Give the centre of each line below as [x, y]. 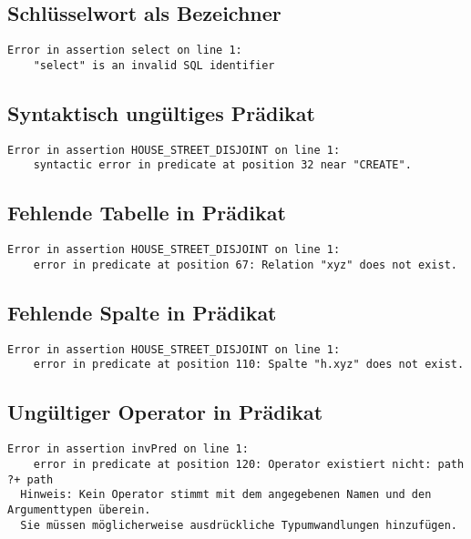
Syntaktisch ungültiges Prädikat [161, 112]
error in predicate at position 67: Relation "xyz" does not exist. [245, 264]
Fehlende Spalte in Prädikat [142, 312]
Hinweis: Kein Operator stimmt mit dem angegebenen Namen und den [226, 495]
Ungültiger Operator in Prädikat [165, 412]
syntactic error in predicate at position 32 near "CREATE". [222, 165]
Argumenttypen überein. [79, 509]
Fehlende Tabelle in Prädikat [147, 213]
